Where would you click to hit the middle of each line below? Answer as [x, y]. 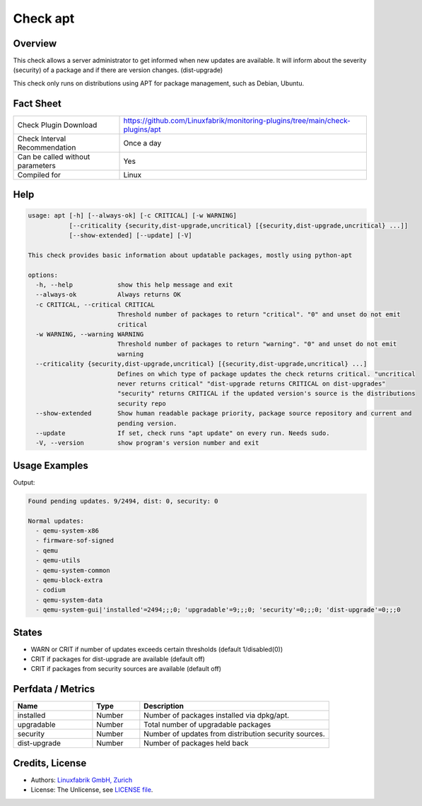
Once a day [142, 143]
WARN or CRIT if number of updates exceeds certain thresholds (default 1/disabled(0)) [157, 649]
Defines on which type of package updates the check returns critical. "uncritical [266, 374]
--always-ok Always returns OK [109, 295]
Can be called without [54, 157]
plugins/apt [142, 129]
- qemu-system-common [73, 570]
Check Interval [42, 138]
